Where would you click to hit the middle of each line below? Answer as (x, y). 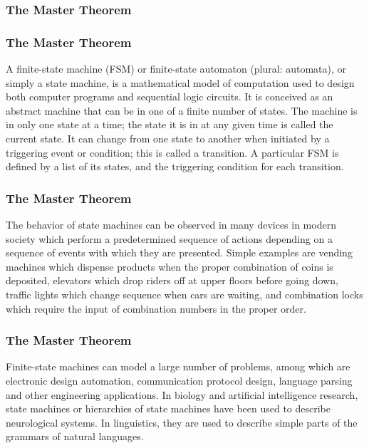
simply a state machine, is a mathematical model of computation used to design (180, 82)
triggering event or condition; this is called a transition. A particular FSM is (172, 152)
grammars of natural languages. (75, 436)
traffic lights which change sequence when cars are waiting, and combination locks (184, 294)
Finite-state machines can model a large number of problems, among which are (178, 366)
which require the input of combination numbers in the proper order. (156, 308)
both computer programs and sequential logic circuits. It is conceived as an (170, 97)
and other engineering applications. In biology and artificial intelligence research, (182, 394)
